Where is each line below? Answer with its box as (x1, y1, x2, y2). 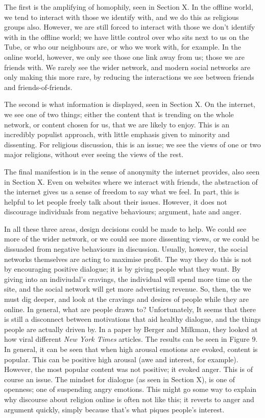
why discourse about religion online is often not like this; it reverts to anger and (4, 393, 254, 404)
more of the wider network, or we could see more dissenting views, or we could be (4, 233, 259, 244)
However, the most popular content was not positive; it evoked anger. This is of (4, 364, 253, 375)
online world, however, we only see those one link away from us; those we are (4, 51, 245, 62)
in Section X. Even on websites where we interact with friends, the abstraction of (4, 176, 258, 187)
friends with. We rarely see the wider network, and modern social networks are (4, 61, 251, 72)
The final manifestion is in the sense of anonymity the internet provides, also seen (4, 166, 260, 177)
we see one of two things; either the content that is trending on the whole (4, 108, 234, 119)
